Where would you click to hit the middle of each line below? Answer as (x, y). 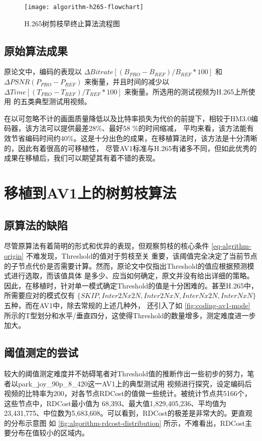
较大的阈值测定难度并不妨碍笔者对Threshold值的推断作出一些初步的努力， (126, 373)
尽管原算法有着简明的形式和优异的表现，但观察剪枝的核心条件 (107, 246)
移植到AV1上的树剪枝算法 (90, 192)
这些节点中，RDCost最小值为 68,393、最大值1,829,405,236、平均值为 (115, 403)
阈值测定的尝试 (41, 352)
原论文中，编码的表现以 (43, 71)
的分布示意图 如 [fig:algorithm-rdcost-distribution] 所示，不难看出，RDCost (125, 423)
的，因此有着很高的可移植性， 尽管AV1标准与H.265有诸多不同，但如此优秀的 (130, 148)
